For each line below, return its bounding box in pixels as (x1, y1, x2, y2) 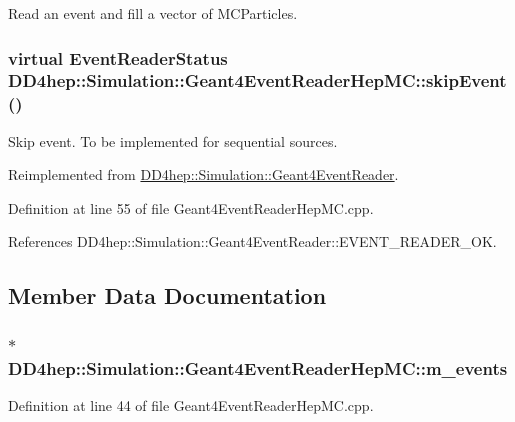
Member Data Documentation (8, 280, 327, 311)
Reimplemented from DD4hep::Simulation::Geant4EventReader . (8, 164, 399, 185)
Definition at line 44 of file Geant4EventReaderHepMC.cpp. (8, 394, 374, 415)
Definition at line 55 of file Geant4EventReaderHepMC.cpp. (8, 197, 374, 218)
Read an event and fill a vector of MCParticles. (8, 3, 298, 23)
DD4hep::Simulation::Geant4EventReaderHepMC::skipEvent (8, 68, 507, 93)
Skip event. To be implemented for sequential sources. (8, 130, 338, 151)
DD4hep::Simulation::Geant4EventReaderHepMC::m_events (8, 355, 508, 380)
